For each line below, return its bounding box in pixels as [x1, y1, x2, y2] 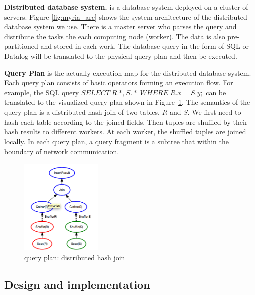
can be [206, 87, 226, 97]
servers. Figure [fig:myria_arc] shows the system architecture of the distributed [4, 11, 247, 22]
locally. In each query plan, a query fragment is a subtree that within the [4, 136, 229, 146]
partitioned [4, 41, 38, 51]
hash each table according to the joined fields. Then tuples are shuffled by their [4, 116, 248, 127]
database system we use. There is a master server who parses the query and [4, 21, 237, 32]
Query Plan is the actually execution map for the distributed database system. [4, 67, 251, 78]
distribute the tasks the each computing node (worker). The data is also [4, 31, 225, 41]
